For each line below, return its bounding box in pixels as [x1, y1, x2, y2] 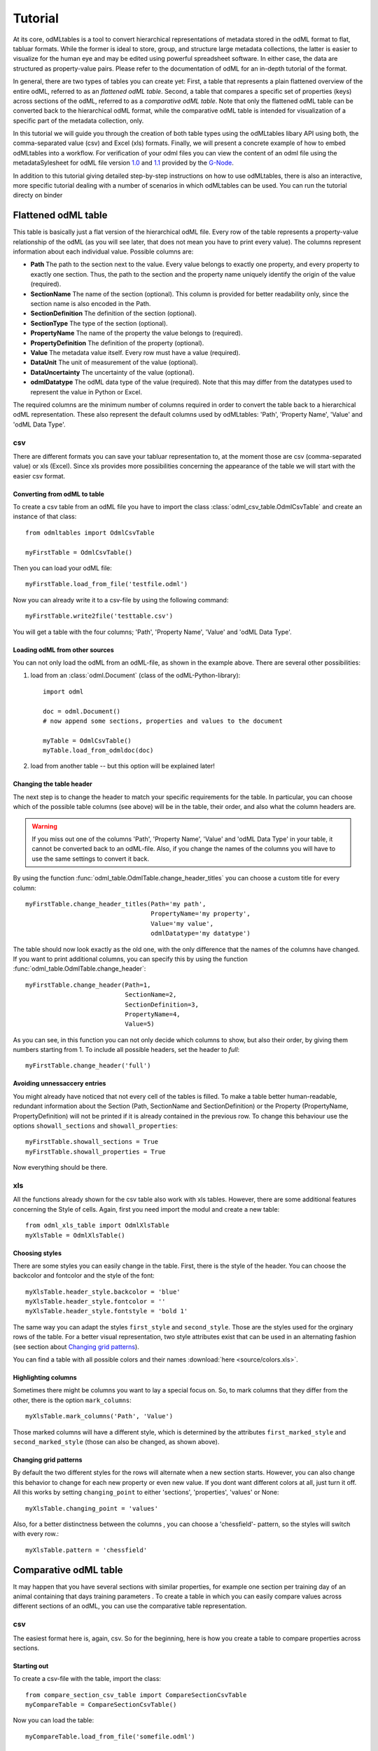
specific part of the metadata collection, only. [13, 116, 144, 125]
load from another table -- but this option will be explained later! [30, 762, 215, 770]
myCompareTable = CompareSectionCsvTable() [25, 1701, 177, 1709]
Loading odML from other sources [13, 645, 115, 654]
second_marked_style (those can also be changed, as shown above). [13, 1437, 220, 1446]
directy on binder [13, 191, 63, 200]
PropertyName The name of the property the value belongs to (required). [30, 329, 243, 338]
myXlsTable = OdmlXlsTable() [25, 1231, 125, 1239]
